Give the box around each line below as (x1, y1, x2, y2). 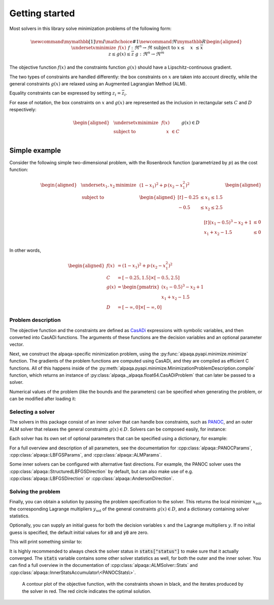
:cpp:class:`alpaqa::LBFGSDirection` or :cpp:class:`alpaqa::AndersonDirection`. (9, 475, 175, 481)
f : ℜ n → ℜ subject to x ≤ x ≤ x (127, 44, 203, 51)
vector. (9, 341, 24, 348)
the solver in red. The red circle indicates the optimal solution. (22, 588, 152, 594)
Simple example (9, 146, 61, 155)
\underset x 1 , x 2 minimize (81, 182, 136, 189)
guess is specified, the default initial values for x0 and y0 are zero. (9, 529, 149, 535)
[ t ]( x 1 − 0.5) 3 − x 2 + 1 (203, 219, 252, 226)
